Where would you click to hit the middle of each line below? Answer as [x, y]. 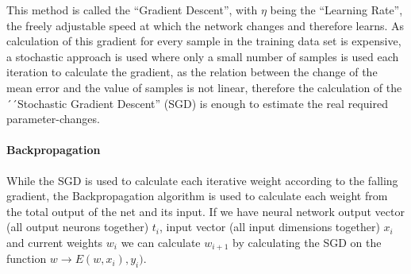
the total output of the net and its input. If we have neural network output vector [205, 211]
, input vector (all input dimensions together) [269, 227]
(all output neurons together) [78, 227]
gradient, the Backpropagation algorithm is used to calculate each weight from [197, 196]
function [27, 259]
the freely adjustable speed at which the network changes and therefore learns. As [205, 25]
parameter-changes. [53, 119]
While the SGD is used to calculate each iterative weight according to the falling [202, 180]
